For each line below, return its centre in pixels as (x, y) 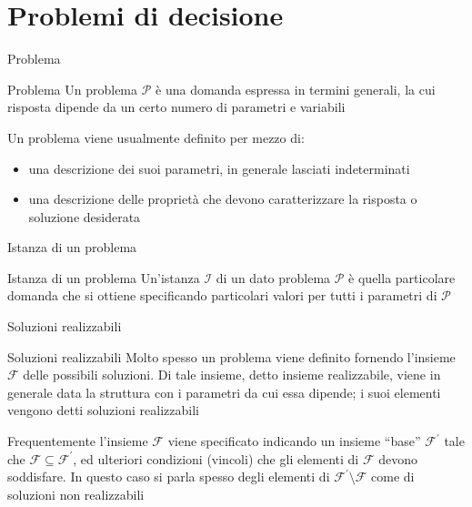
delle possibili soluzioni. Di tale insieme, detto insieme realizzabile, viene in (232, 375)
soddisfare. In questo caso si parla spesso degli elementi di (169, 477)
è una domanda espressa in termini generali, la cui (296, 89)
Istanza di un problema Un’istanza (104, 277)
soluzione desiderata (85, 216)
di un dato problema (273, 277)
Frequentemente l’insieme (78, 441)
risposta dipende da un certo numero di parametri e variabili (176, 107)
